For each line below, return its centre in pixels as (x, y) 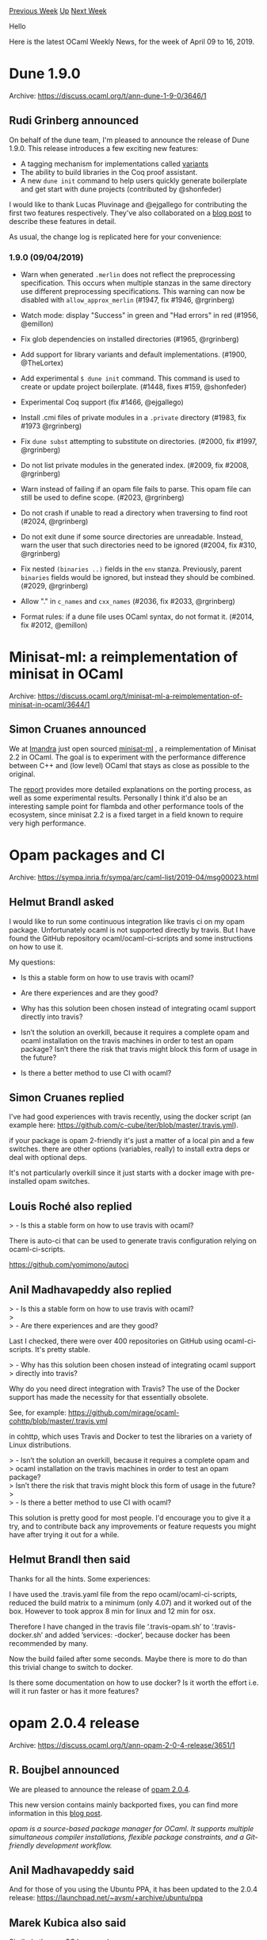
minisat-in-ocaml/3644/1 (50, 704)
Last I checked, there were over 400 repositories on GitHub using (116, 1341)
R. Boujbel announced (64, 1770)
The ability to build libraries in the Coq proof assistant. (109, 172)
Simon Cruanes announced (78, 730)
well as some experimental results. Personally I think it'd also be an (118, 798)
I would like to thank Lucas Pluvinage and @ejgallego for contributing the (128, 204)
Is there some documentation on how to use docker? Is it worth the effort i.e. (134, 1683)
